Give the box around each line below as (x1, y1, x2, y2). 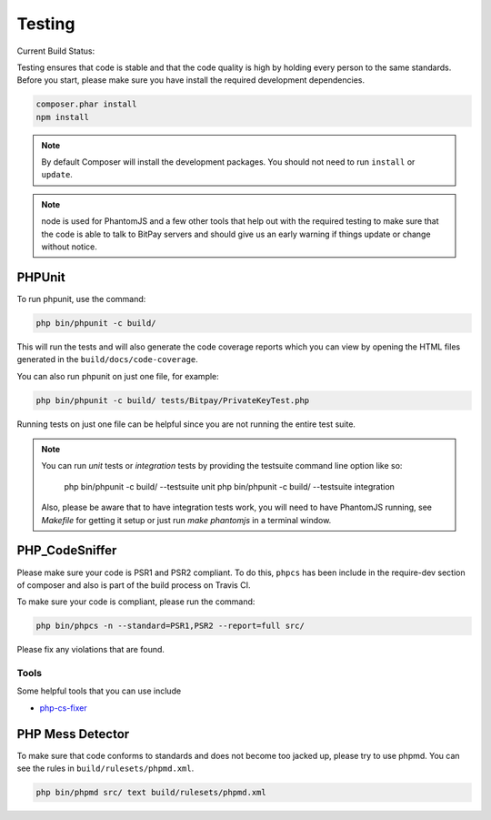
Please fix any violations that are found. (16, 644, 165, 655)
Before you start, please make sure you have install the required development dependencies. (16, 75, 366, 86)
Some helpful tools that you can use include (16, 685, 182, 696)
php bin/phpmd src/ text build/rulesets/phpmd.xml (35, 787, 267, 798)
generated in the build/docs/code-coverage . (16, 354, 199, 365)
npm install (35, 112, 90, 122)
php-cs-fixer (39, 702, 88, 714)
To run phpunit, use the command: (16, 293, 146, 304)
